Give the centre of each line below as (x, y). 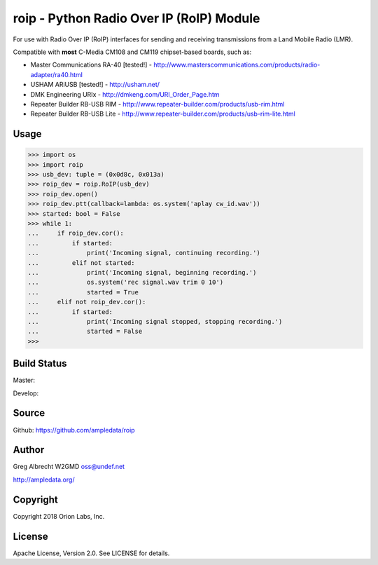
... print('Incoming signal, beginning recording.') (142, 272)
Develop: (26, 393)
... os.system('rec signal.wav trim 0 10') (126, 282)
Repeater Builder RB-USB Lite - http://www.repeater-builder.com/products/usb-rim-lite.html (163, 114)
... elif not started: (82, 263)
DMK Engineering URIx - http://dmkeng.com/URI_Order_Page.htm (125, 94)
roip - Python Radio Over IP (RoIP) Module (136, 18)
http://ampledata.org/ (44, 479)
